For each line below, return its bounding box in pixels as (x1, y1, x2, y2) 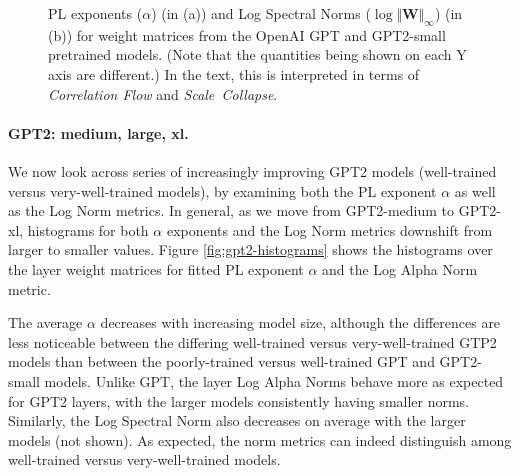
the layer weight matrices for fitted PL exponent (8, 258, 304, 279)
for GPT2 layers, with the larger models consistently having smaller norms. (8, 390, 470, 411)
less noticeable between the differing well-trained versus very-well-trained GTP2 (8, 331, 497, 352)
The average (8, 312, 83, 333)
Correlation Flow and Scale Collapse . (48, 83, 278, 104)
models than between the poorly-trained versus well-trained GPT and (8, 351, 435, 372)
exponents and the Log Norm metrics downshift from (166, 219, 493, 240)
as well (454, 180, 496, 201)
